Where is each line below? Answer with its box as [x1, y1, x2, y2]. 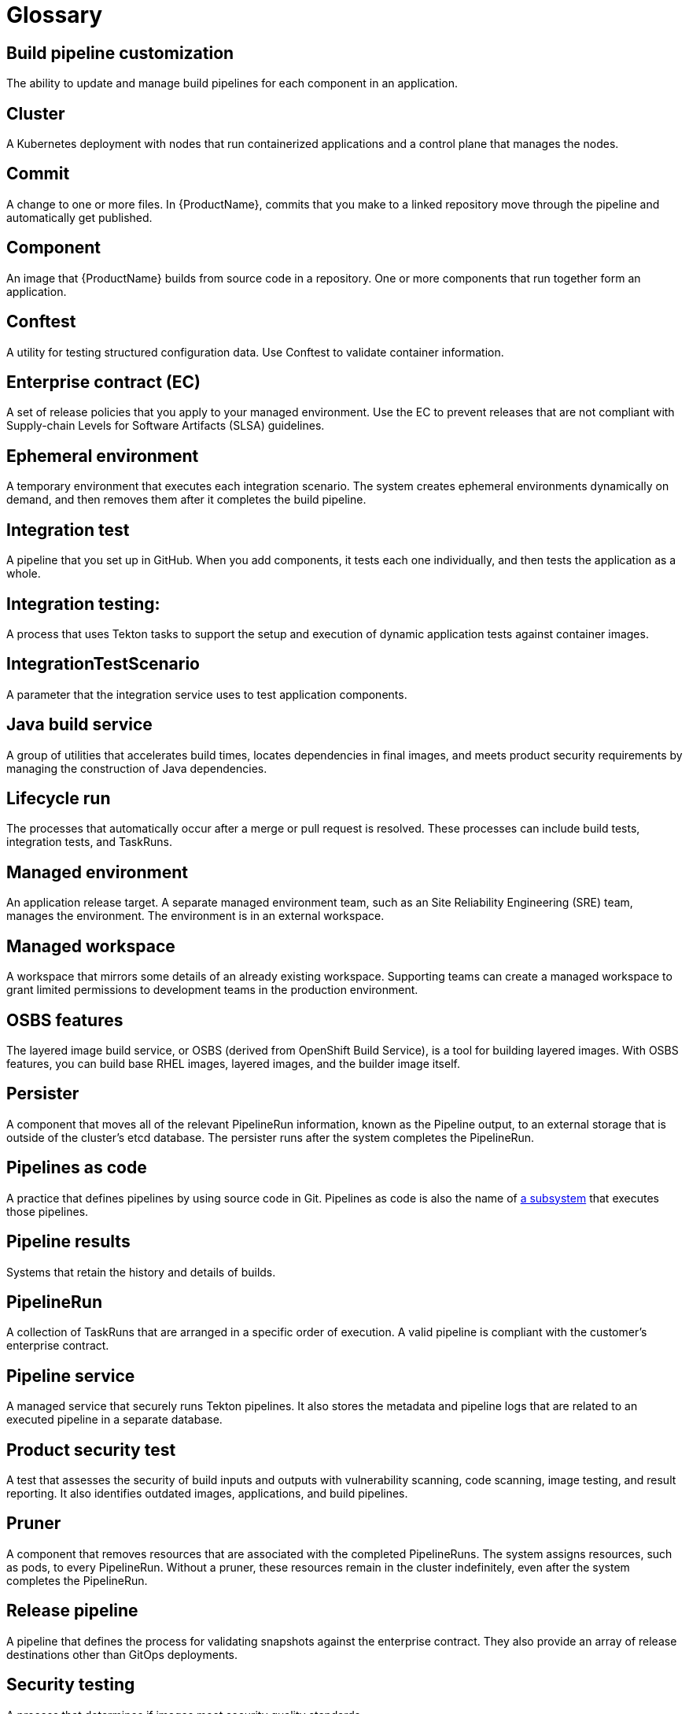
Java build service [6, 715, 153, 735]
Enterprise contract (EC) [6, 371, 201, 392]
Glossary [6, 2, 103, 28]
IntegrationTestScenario [6, 654, 200, 674]
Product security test [6, 1439, 176, 1460]
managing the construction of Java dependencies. [6, 761, 267, 775]
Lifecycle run [6, 789, 111, 809]
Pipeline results [6, 1232, 131, 1252]
